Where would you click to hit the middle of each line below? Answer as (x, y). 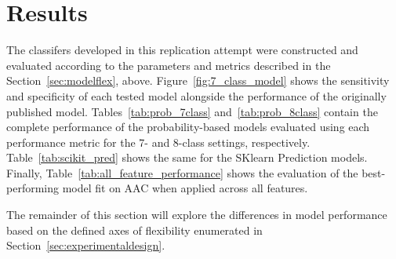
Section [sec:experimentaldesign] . (86, 245)
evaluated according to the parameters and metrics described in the (169, 65)
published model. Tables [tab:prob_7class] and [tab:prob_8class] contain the (192, 111)
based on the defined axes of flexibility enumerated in (134, 230)
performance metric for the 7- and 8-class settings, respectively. (158, 142)
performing (33, 188)
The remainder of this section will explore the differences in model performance (197, 215)
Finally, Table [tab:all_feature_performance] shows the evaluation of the (182, 172)
